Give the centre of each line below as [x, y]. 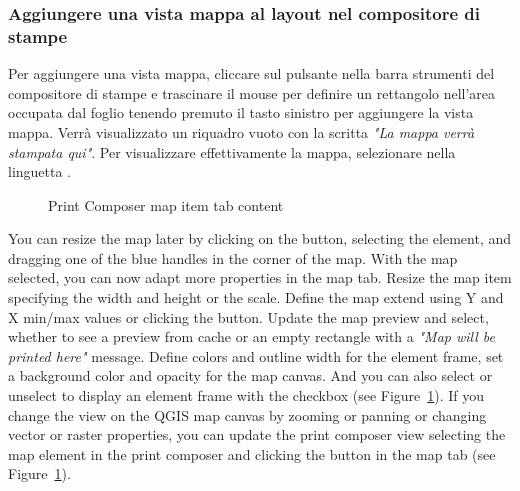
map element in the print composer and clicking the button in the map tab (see [252, 453]
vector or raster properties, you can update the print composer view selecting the [257, 434]
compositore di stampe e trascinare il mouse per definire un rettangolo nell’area [252, 92]
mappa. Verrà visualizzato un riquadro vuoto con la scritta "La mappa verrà [241, 131]
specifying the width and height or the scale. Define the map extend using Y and [256, 297]
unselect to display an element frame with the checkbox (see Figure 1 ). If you [246, 395]
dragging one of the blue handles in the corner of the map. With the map [233, 257]
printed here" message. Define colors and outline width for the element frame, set [256, 355]
